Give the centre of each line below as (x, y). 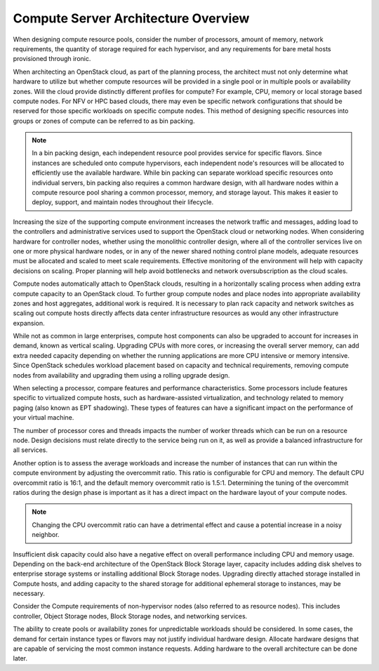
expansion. (29, 323)
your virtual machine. (44, 418)
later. (20, 658)
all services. (31, 450)
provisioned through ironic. (52, 59)
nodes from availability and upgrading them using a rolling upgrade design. (121, 375)
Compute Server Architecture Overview (131, 18)
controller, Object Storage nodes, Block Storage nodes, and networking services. (130, 616)
